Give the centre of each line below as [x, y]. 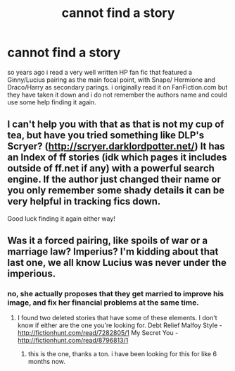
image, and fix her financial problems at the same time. [103, 303]
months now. [46, 362]
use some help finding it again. [52, 102]
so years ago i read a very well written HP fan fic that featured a [100, 72]
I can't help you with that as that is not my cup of [116, 124]
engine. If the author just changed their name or [114, 180]
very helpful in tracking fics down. [84, 201]
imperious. [32, 274]
